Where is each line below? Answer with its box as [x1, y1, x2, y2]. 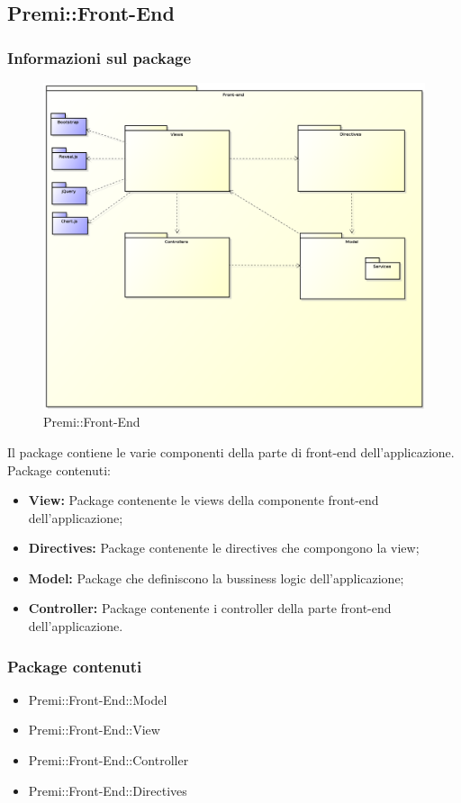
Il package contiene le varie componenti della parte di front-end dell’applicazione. [7, 442, 455, 461]
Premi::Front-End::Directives [28, 780, 187, 799]
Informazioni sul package [7, 46, 192, 68]
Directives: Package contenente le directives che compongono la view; [28, 538, 420, 557]
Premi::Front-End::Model [28, 690, 167, 708]
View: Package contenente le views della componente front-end [28, 491, 379, 510]
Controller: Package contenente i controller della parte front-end [28, 599, 392, 618]
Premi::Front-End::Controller [28, 751, 189, 770]
